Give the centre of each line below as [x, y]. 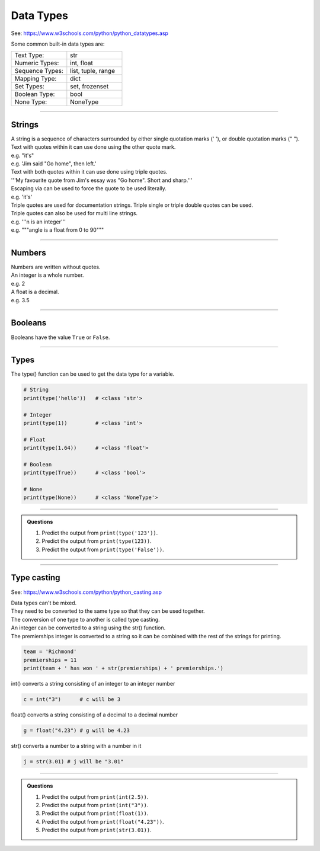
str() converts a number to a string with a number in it [76, 746]
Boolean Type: [35, 94]
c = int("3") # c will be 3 [72, 700]
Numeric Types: [37, 63]
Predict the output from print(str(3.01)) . [97, 830]
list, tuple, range [93, 71]
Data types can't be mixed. [44, 603]
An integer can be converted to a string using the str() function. [88, 628]
